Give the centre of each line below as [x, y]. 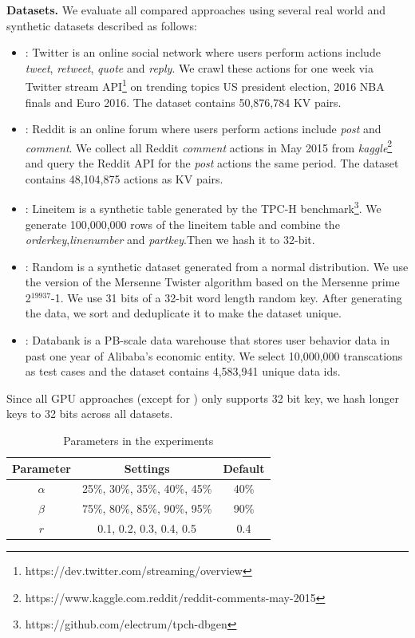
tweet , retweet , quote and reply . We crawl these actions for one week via [199, 67]
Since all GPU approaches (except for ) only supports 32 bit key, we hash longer [203, 398]
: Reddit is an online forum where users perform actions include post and [203, 129]
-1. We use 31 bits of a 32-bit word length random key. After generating [227, 297]
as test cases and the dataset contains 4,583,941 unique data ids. [183, 371]
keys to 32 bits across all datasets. [90, 414]
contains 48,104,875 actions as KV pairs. [124, 178]
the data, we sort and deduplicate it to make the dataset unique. [183, 313]
